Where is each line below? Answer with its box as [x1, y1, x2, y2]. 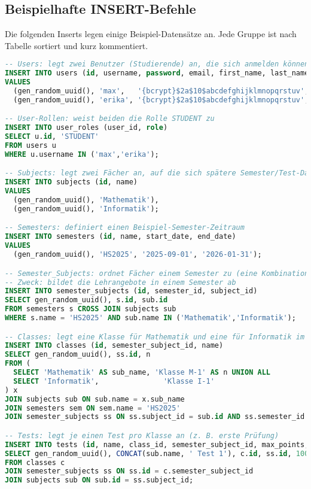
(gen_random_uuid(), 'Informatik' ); [13, 204, 159, 213]
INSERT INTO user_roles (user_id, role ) [5, 123, 168, 132]
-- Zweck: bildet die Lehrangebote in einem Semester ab [5, 278, 236, 287]
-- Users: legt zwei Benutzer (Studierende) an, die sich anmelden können [5, 60, 309, 69]
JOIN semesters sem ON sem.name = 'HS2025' [5, 403, 181, 412]
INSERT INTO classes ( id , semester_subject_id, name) [5, 341, 224, 350]
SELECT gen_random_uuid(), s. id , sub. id [5, 296, 168, 305]
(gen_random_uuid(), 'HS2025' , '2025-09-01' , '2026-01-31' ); [13, 250, 262, 259]
